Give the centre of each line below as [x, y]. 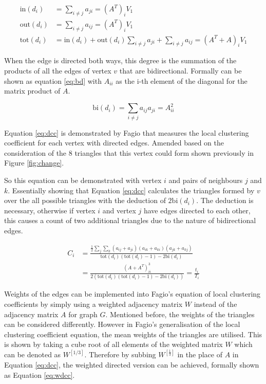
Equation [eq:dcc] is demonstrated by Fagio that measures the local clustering [127, 132]
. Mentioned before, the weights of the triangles [180, 314]
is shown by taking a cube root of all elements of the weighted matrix [113, 344]
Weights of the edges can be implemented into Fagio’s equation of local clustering [132, 294]
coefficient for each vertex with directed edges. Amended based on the [114, 143]
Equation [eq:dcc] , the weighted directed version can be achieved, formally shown [132, 364]
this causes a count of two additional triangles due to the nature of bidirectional [130, 220]
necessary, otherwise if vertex [50, 210]
